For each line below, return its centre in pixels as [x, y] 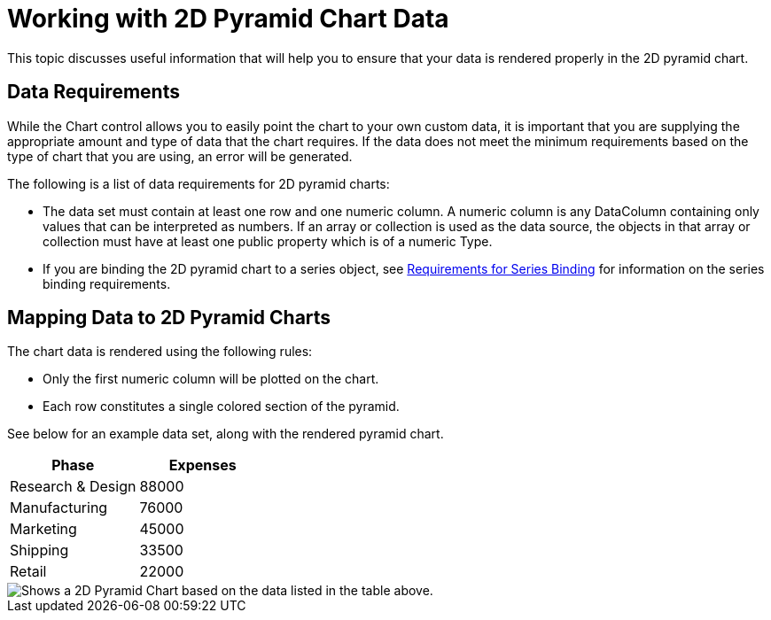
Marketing [43, 529]
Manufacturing [59, 508]
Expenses [202, 465]
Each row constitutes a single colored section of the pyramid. [221, 407]
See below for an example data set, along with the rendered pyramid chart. [226, 434]
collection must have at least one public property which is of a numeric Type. [268, 241]
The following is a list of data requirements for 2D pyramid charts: [199, 183]
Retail [28, 572]
